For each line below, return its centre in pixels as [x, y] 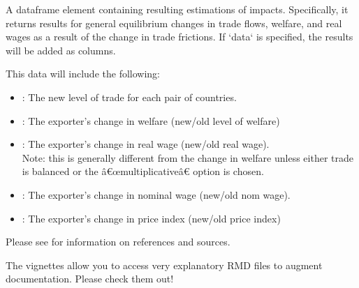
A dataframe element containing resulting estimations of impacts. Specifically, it [177, 9]
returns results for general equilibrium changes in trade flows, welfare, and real [174, 23]
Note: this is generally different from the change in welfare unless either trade [188, 157]
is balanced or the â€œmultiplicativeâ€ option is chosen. [143, 171]
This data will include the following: [83, 74]
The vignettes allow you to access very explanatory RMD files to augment [164, 265]
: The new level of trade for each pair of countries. [129, 97]
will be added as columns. [61, 50]
